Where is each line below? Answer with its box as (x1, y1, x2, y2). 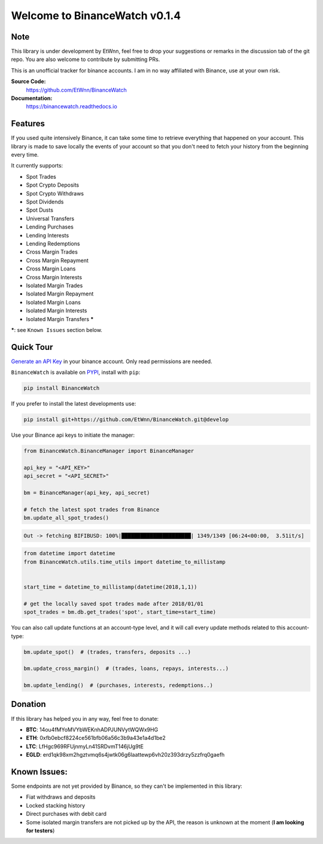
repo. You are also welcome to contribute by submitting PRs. (11, 56, 160, 63)
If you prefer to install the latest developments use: (11, 400, 136, 407)
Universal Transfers (26, 215, 75, 222)
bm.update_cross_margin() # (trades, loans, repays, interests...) (23, 665, 229, 672)
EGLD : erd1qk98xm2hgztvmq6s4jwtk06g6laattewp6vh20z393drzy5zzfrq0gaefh (26, 751, 225, 758)
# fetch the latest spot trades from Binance (23, 506, 160, 513)
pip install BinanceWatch (23, 385, 100, 392)
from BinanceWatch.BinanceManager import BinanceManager (23, 447, 194, 455)
